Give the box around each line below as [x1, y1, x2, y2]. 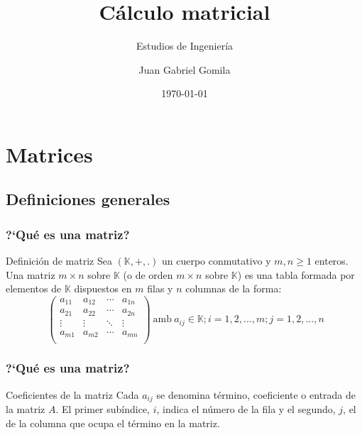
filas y [147, 281, 173, 296]
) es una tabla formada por [237, 267, 355, 282]
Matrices [6, 139, 93, 168]
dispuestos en [74, 281, 132, 296]
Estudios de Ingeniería [136, 38, 234, 53]
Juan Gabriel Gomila [138, 62, 231, 77]
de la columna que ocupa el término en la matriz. [6, 415, 220, 430]
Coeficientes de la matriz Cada [6, 387, 139, 402]
